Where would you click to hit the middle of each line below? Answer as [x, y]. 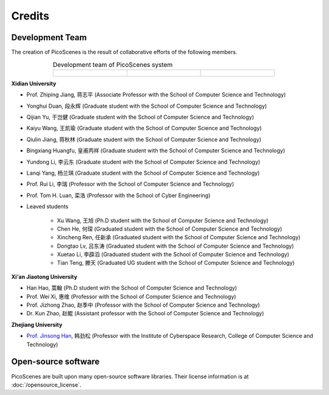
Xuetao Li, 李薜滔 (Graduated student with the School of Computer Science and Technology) [173, 254]
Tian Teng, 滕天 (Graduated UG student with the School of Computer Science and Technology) [176, 263]
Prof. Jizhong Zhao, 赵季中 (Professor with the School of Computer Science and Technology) [143, 305]
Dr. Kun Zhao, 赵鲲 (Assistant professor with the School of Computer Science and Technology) [145, 313]
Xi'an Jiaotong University [44, 276]
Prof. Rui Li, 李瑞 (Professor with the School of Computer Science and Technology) [130, 184]
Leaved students [48, 206]
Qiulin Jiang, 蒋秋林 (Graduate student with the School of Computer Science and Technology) [144, 139]
